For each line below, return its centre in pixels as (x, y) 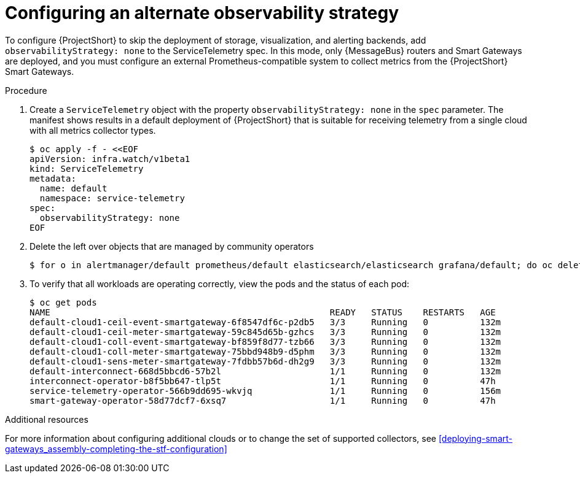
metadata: (53, 178)
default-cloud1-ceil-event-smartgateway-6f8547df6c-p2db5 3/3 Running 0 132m (265, 322)
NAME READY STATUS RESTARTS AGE (263, 312)
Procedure (26, 90)
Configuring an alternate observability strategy (202, 13)
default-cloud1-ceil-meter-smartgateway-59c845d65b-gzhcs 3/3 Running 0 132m (265, 332)
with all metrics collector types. (93, 130)
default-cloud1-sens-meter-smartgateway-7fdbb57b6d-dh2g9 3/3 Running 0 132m (265, 361)
